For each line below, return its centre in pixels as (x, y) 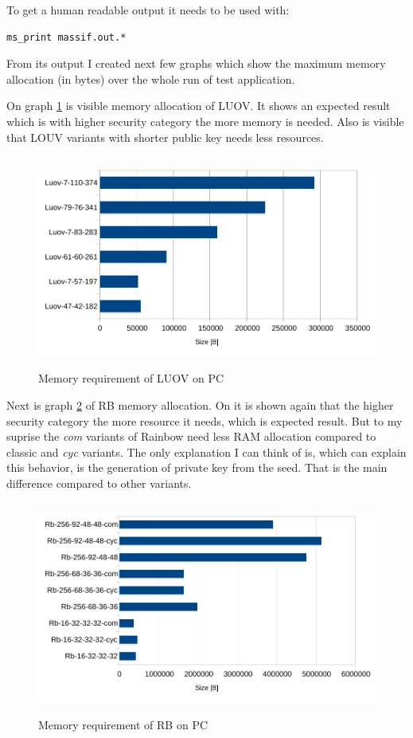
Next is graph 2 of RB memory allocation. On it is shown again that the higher (200, 404)
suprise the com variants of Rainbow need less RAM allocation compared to (191, 436)
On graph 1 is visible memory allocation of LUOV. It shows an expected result (199, 106)
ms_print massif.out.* (66, 37)
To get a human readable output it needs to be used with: (148, 10)
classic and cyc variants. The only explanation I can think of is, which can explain (206, 451)
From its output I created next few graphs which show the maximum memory (196, 63)
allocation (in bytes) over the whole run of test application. (151, 79)
